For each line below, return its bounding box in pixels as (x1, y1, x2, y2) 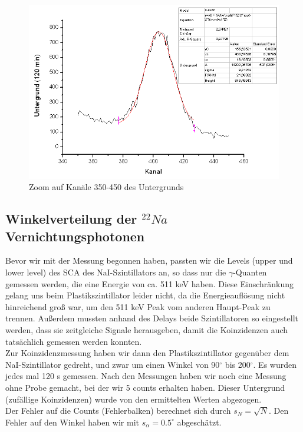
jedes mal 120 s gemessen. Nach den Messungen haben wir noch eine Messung (5, 370, 286, 382)
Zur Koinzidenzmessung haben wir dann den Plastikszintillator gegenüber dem (5, 347, 289, 359)
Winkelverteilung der (5, 210, 137, 228)
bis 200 (225, 358, 251, 370)
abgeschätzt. (177, 416, 222, 428)
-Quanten (233, 266, 267, 278)
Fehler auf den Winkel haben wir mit (5, 416, 140, 428)
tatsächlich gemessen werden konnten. (5, 335, 142, 347)
